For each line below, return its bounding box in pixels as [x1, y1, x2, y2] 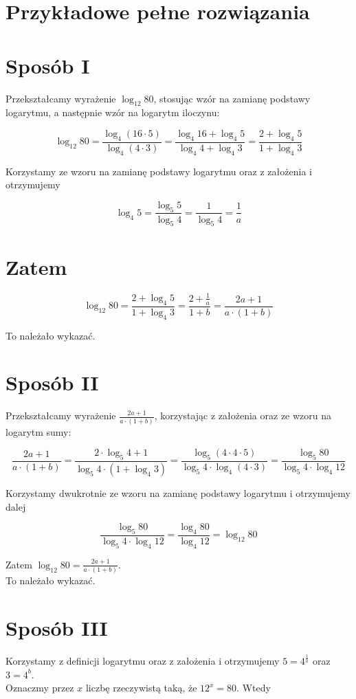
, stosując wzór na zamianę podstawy [153, 91, 311, 105]
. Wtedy [236, 680, 271, 695]
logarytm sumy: [5, 424, 71, 439]
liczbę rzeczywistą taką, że [85, 680, 197, 695]
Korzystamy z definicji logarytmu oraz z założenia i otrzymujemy [5, 654, 280, 668]
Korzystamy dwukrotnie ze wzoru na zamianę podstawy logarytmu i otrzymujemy [5, 485, 351, 500]
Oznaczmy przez [5, 680, 74, 695]
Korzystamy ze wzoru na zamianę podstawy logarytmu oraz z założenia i [5, 164, 312, 178]
